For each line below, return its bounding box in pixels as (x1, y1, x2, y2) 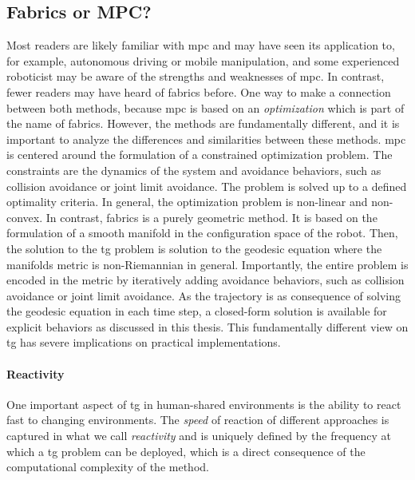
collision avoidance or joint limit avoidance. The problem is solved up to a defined (6, 177, 407, 194)
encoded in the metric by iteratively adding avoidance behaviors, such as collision (6, 272, 405, 288)
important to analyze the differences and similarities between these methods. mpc (6, 130, 406, 147)
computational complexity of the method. (6, 458, 209, 475)
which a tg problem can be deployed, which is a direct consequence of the (6, 442, 366, 459)
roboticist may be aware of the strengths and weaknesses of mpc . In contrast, (6, 68, 385, 85)
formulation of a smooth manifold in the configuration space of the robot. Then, (6, 224, 398, 241)
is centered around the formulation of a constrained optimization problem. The (6, 146, 393, 163)
